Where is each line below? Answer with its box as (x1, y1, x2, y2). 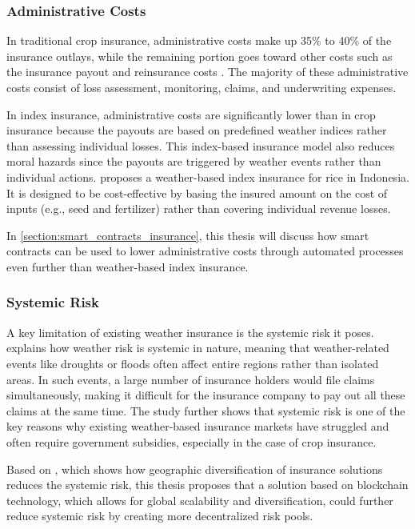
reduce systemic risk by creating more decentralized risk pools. (6, 507, 313, 524)
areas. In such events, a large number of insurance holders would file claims (6, 371, 375, 387)
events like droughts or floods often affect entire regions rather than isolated (6, 355, 379, 371)
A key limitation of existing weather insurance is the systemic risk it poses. (6, 323, 374, 340)
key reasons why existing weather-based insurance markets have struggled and (6, 418, 389, 435)
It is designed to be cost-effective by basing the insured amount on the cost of (6, 184, 388, 201)
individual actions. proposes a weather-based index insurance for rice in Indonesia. (6, 168, 409, 185)
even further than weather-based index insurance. (6, 258, 249, 275)
